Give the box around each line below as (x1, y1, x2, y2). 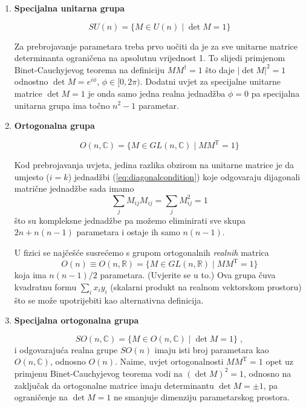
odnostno (14, 75, 48, 88)
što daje (205, 63, 235, 76)
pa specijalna (251, 86, 300, 99)
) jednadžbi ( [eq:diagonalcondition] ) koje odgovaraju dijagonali (68, 170, 301, 183)
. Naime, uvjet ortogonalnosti (114, 355, 224, 368)
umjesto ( (14, 170, 50, 183)
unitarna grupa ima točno (14, 99, 110, 111)
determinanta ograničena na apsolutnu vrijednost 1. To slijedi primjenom (14, 51, 285, 64)
